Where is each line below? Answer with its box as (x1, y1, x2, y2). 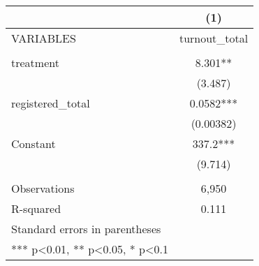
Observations (11, 180, 75, 196)
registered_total (11, 95, 90, 111)
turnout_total (179, 30, 249, 46)
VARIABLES (11, 30, 76, 46)
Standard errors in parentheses (11, 221, 161, 237)
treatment (11, 54, 59, 71)
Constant (11, 135, 56, 152)
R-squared (11, 200, 61, 216)
